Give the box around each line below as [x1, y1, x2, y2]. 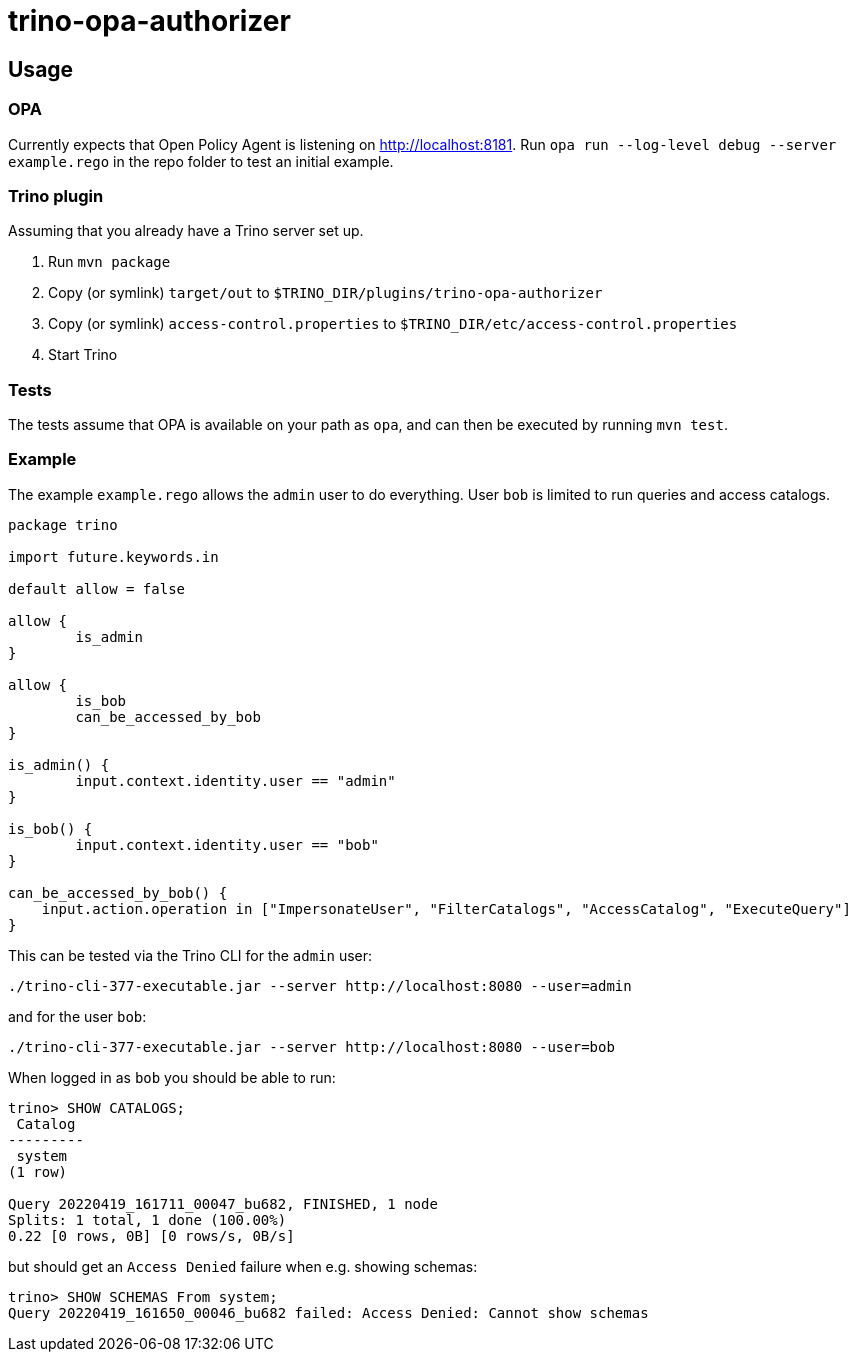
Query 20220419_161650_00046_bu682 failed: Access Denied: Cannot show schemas [8, 1304, 649, 1321]
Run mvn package [48, 253, 171, 271]
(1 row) [8, 1163, 68, 1180]
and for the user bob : [8, 1007, 147, 1025]
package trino [8, 516, 118, 533]
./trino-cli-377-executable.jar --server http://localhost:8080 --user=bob [8, 1038, 615, 1055]
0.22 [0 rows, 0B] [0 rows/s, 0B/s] [8, 1227, 295, 1244]
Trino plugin [8, 185, 104, 206]
